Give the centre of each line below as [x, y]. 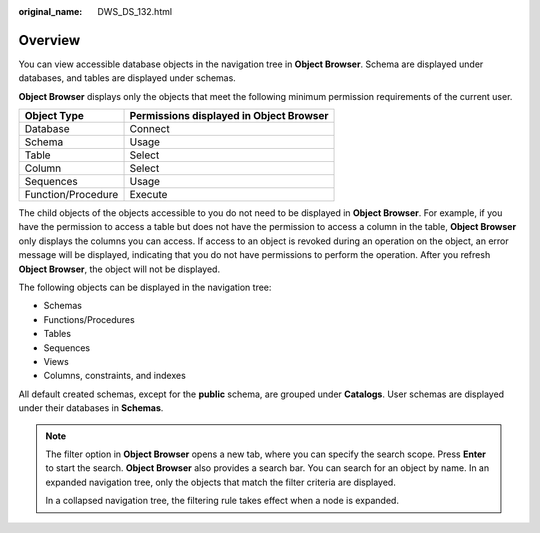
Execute [148, 195]
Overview [49, 40]
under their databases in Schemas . [91, 408]
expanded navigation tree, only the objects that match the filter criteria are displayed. [221, 482]
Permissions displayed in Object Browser [229, 116]
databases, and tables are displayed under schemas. [127, 78]
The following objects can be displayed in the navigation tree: [145, 287]
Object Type [54, 116]
